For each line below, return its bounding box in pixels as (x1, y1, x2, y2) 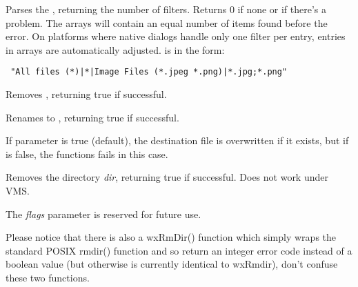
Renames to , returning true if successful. (6, 110, 179, 124)
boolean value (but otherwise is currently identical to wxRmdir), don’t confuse (6, 257, 338, 271)
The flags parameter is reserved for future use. (6, 206, 201, 221)
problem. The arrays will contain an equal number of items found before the (6, 15, 328, 30)
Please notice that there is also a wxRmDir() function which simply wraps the (6, 230, 337, 244)
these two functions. (6, 270, 90, 284)
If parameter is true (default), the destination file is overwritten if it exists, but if (6, 133, 349, 148)
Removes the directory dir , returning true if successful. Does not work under (6, 170, 328, 184)
